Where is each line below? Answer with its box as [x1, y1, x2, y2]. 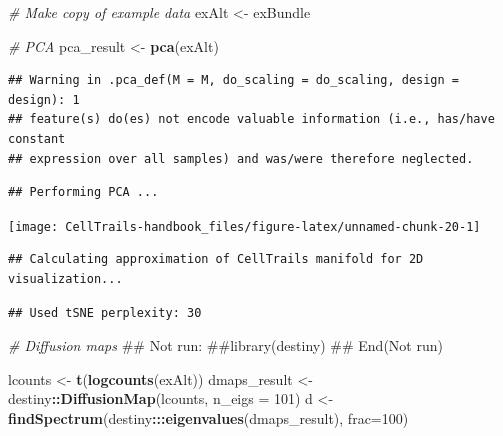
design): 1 [8, 92, 80, 107]
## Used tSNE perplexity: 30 [8, 305, 202, 320]
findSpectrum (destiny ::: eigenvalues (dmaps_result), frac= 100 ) [8, 407, 409, 428]
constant [8, 131, 66, 146]
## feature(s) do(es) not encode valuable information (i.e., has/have [8, 112, 495, 127]
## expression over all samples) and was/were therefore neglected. [8, 151, 474, 166]
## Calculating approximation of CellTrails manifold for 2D [8, 252, 424, 267]
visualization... [8, 272, 123, 286]
